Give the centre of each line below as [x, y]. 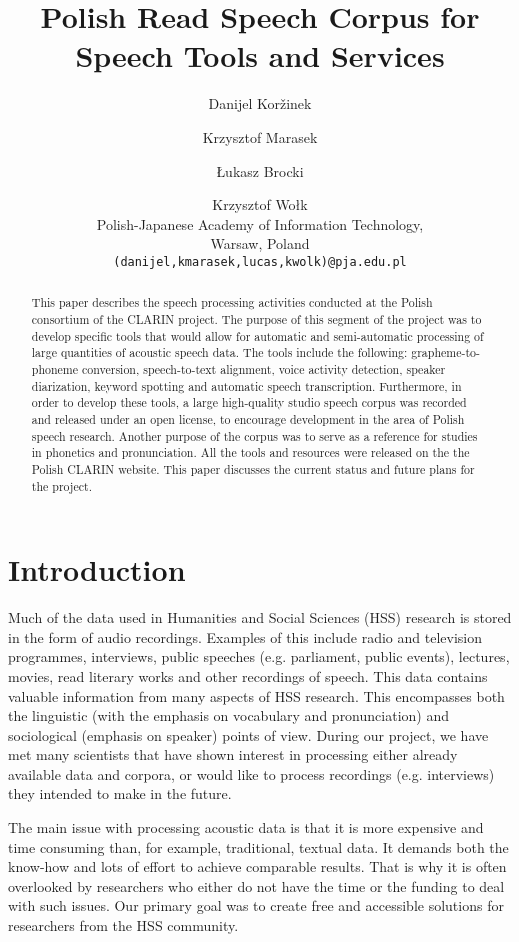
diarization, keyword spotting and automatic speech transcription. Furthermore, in [246, 385]
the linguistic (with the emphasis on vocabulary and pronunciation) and [228, 715]
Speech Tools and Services [260, 55]
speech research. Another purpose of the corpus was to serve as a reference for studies [254, 435]
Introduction [97, 569]
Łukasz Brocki [260, 170]
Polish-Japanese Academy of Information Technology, [260, 223]
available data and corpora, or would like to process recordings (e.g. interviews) [251, 773]
